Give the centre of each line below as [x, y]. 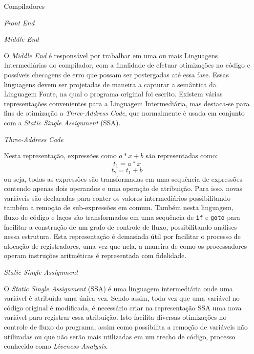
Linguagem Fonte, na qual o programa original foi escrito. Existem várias [113, 94]
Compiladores [24, 6]
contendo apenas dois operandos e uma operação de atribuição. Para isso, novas [123, 188]
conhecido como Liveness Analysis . [56, 346]
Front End [19, 22]
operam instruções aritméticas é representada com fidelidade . [95, 255]
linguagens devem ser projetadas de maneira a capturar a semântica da [110, 84]
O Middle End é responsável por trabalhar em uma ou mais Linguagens [111, 55]
